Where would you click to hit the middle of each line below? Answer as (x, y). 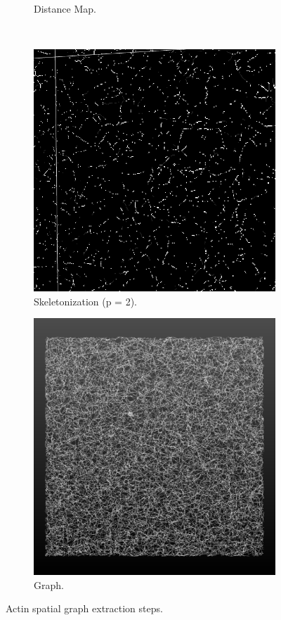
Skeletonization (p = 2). (86, 301)
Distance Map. (65, 8)
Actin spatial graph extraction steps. (84, 608)
